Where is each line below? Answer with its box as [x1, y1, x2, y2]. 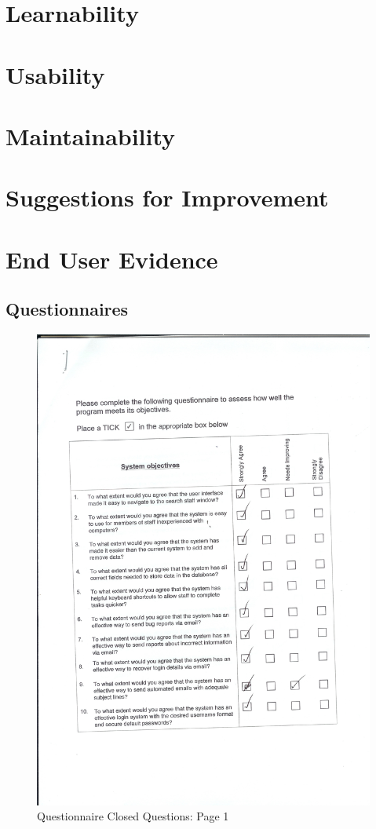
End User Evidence [5, 243, 218, 275]
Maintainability [5, 119, 176, 152]
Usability [5, 58, 105, 90]
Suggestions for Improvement [5, 181, 329, 214]
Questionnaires [5, 297, 129, 321]
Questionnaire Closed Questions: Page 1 [37, 808, 229, 824]
